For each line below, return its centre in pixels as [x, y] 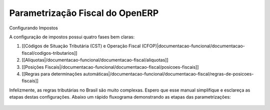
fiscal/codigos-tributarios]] [49, 53]
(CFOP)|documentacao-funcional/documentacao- [193, 46]
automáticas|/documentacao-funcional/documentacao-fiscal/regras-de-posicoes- [168, 74]
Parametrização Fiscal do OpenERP [84, 13]
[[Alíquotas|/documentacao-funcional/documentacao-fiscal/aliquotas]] [95, 60]
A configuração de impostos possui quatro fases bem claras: [72, 37]
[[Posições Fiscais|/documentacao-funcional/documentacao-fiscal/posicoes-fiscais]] [110, 67]
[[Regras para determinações [52, 74]
